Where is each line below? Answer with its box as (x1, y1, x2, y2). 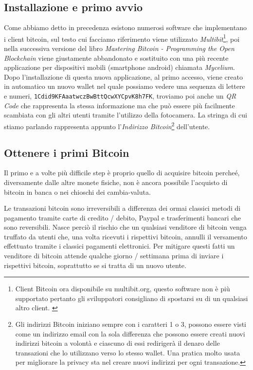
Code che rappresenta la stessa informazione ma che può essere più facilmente (4, 100, 235, 110)
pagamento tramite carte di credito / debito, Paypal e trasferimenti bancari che (4, 212, 241, 222)
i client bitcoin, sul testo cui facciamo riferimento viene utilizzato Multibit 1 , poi (4, 32, 240, 44)
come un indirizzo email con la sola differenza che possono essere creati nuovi (15, 328, 245, 338)
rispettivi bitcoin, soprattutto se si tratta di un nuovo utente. (4, 260, 186, 270)
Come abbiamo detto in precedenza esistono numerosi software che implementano (4, 22, 247, 33)
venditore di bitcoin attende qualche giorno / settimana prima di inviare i (4, 251, 224, 261)
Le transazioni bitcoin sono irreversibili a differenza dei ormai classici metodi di (4, 203, 241, 213)
